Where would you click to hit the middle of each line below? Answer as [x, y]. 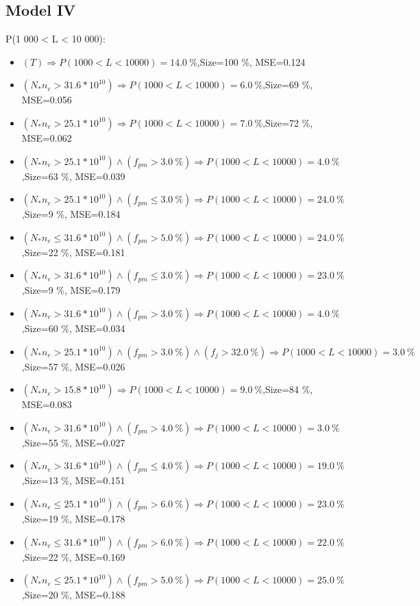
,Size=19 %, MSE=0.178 [73, 518]
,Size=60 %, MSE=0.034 [73, 328]
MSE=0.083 [47, 404]
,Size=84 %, [288, 389]
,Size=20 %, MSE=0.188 [73, 595]
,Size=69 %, [288, 85]
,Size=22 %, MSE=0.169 [73, 556]
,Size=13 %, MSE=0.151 [73, 480]
